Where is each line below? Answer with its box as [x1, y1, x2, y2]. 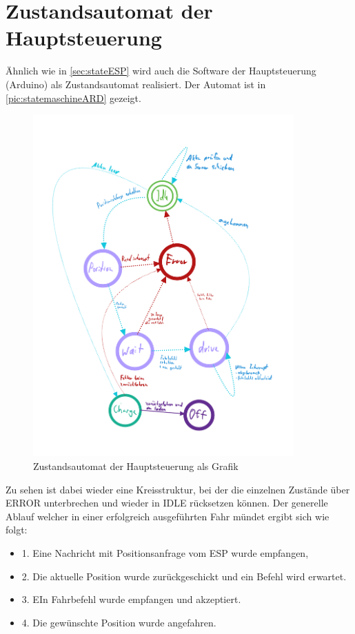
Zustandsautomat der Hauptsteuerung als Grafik [33, 459, 239, 473]
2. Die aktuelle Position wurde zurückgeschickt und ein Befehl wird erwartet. [21, 569, 347, 583]
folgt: [6, 522, 28, 537]
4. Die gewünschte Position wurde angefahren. [21, 615, 216, 629]
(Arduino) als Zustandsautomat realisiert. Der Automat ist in [6, 76, 266, 91]
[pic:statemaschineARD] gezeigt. [6, 90, 141, 105]
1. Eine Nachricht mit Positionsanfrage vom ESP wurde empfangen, [21, 545, 309, 560]
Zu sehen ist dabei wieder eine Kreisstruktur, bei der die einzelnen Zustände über [6, 482, 350, 496]
